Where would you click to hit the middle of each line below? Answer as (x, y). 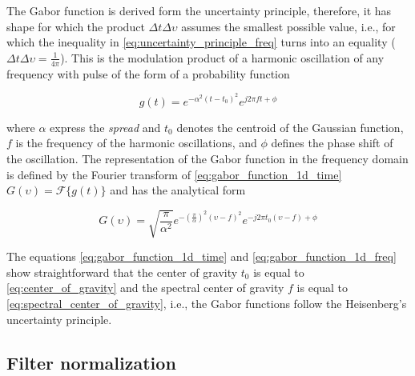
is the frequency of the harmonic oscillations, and (136, 143)
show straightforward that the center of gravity (122, 272)
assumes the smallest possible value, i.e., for (288, 26)
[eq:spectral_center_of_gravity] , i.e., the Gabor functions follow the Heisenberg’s (207, 304)
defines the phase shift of (332, 143)
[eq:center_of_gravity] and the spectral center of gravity (145, 288)
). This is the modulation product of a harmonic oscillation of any (222, 57)
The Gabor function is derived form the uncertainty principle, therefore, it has (199, 10)
